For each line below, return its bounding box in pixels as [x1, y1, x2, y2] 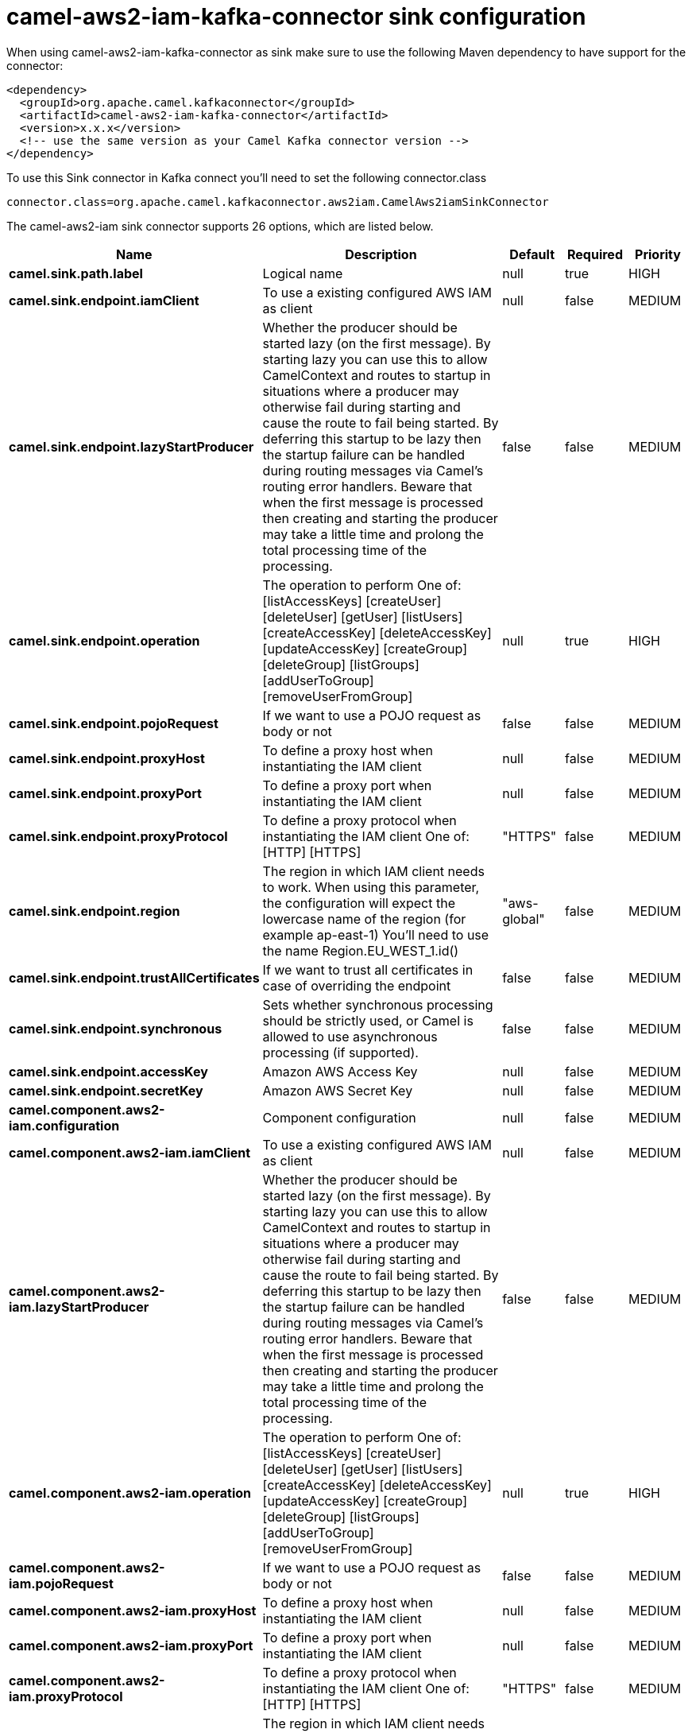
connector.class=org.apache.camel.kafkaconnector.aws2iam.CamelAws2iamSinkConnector [6, 195, 549, 208]
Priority [635, 246, 681, 262]
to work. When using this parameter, [262, 878, 480, 895]
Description [345, 246, 417, 262]
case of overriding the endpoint [262, 977, 451, 994]
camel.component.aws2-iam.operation [9, 1484, 252, 1501]
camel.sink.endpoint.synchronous [9, 1020, 222, 1037]
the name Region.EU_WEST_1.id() [262, 942, 459, 959]
